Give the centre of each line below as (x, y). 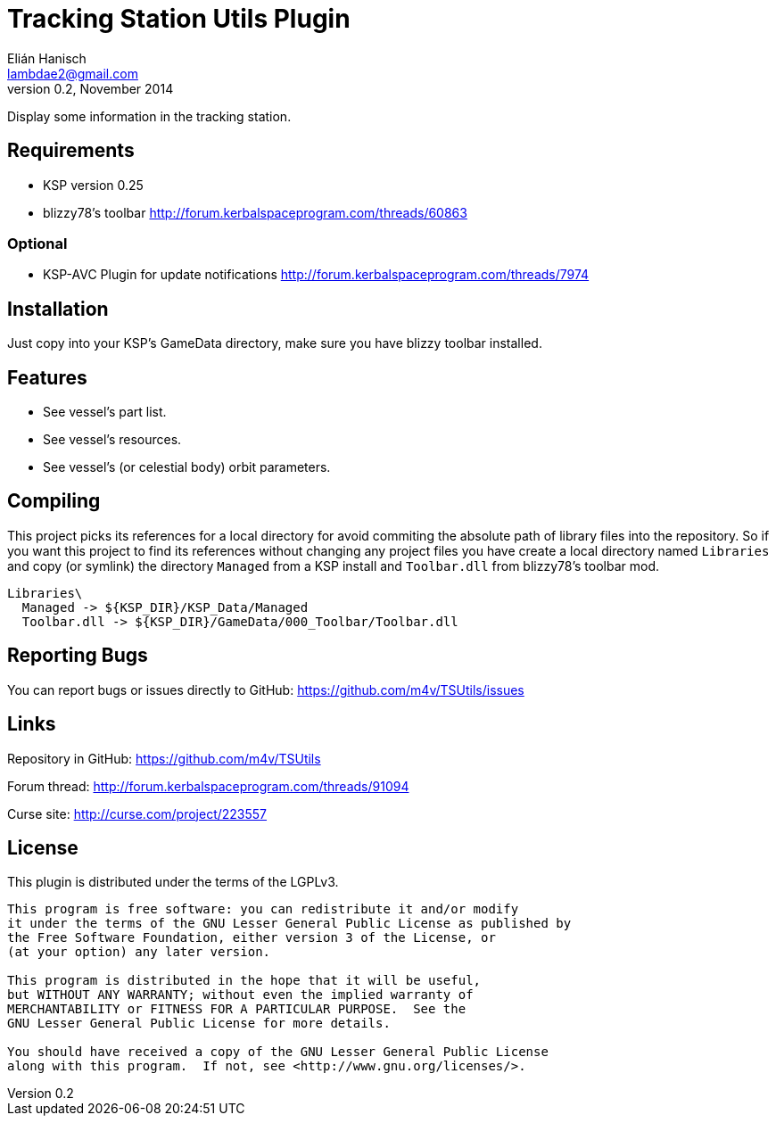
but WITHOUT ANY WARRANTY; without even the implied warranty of (240, 995)
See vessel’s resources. (112, 440)
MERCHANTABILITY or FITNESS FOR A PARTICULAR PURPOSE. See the (237, 1009)
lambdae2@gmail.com (73, 73)
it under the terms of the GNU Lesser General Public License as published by (289, 924)
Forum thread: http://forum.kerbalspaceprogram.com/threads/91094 (208, 786)
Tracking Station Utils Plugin (179, 19)
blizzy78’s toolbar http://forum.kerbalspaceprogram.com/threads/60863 (255, 212)
